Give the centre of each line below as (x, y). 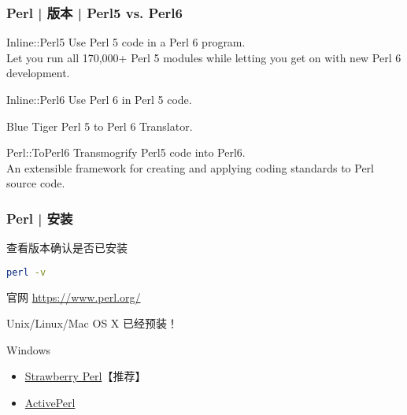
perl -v (26, 272)
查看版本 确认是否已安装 (67, 248)
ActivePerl (50, 403)
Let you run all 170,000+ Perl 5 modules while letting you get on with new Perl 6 (204, 57)
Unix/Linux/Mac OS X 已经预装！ (92, 323)
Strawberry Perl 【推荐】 (85, 376)
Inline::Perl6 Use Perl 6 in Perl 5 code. (99, 99)
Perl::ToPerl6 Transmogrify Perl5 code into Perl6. (126, 152)
